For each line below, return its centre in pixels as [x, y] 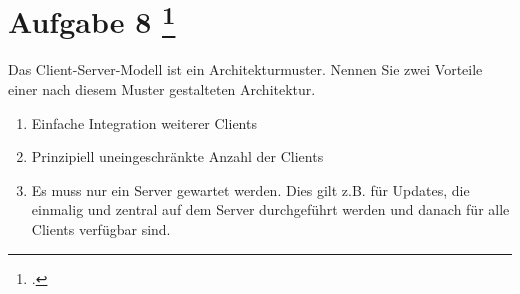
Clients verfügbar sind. [101, 229]
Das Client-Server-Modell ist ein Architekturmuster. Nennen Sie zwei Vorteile [245, 69]
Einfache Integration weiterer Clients [144, 122]
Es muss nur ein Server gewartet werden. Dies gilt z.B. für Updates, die [250, 189]
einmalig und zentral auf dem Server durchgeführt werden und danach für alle [270, 209]
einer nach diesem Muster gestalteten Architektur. [162, 89]
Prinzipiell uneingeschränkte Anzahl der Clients [177, 156]
